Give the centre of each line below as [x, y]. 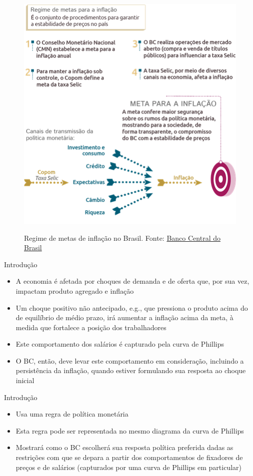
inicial [25, 380]
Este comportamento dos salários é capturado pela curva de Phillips [120, 344]
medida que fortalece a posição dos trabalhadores [91, 327]
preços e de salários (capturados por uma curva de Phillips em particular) [128, 467]
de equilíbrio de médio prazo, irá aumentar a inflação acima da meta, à [124, 317]
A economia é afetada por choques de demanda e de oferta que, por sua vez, [132, 281]
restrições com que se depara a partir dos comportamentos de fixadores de [129, 457]
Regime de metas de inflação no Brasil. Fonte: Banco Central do [122, 238]
